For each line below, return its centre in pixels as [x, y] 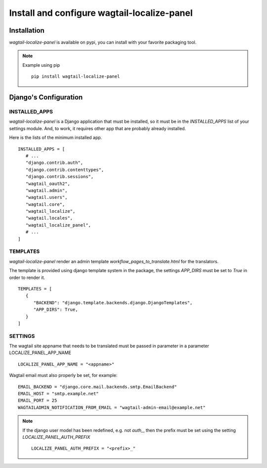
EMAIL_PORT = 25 [38, 400]
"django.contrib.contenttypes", [65, 170]
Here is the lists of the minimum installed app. [56, 138]
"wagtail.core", [45, 204]
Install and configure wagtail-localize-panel [101, 13]
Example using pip [41, 65]
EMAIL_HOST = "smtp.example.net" [58, 394]
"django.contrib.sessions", [60, 177]
